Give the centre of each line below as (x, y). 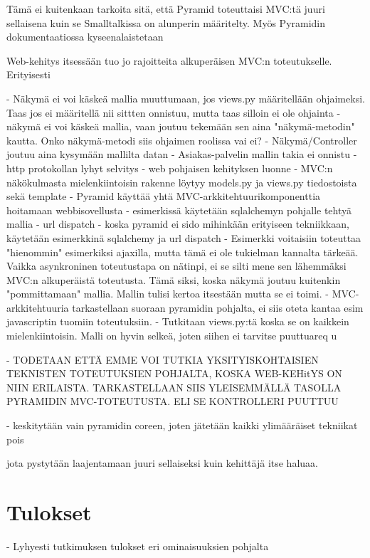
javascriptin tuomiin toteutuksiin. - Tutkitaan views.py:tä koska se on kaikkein (178, 321)
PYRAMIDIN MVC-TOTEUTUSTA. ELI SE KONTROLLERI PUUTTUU (173, 401)
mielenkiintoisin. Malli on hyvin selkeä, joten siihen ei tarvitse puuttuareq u (172, 336)
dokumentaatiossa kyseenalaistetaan (85, 37)
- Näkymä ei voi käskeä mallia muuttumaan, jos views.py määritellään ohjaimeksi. (186, 98)
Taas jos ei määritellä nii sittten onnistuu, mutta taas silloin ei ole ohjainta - (174, 112)
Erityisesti (28, 74)
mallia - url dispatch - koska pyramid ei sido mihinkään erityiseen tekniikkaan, (178, 224)
